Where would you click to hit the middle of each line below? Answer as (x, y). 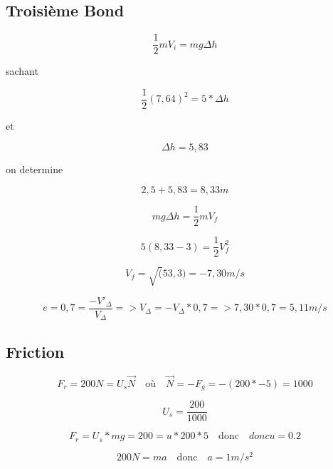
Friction (35, 351)
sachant (22, 71)
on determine (35, 169)
